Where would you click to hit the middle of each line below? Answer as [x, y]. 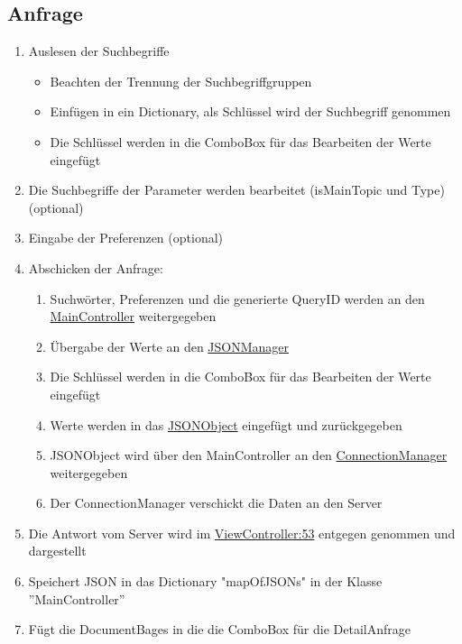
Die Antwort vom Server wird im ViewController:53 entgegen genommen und [242, 533]
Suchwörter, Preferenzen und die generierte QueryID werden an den [237, 298]
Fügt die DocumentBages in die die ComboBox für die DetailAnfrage [219, 629]
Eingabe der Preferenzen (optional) [126, 238]
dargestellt [57, 551]
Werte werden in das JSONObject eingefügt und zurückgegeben [226, 424]
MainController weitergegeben [133, 316]
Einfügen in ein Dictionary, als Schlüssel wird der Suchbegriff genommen [250, 111]
